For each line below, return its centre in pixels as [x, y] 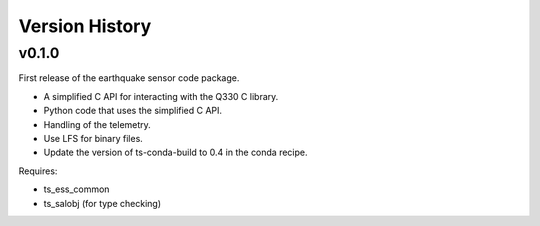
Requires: [38, 171]
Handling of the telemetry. [97, 124]
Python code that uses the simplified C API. [133, 111]
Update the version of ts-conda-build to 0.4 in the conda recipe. [176, 152]
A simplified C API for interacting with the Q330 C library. [161, 96]
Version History [85, 26]
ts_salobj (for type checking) [102, 203]
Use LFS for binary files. [93, 138]
